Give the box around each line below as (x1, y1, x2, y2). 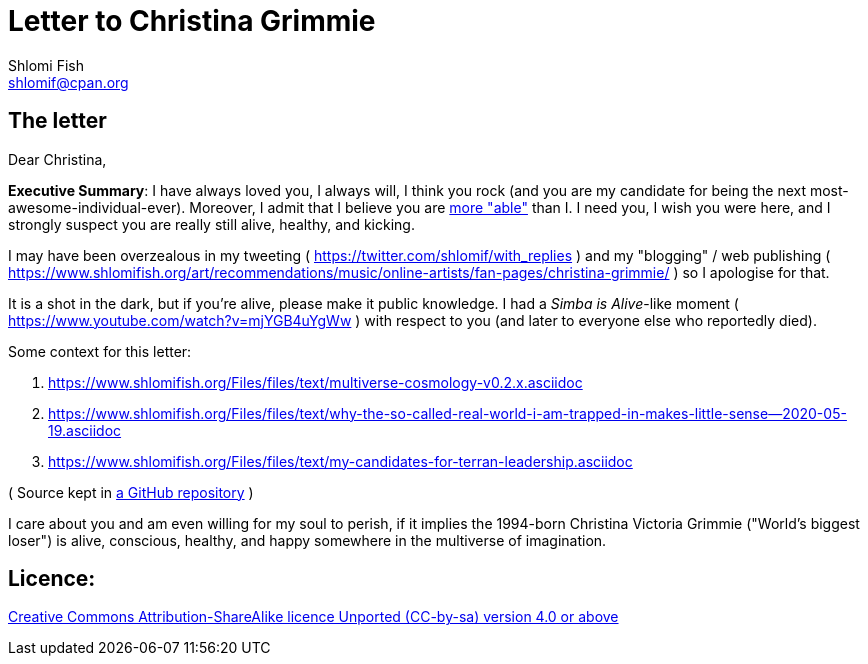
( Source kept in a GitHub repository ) (8, 483, 254, 501)
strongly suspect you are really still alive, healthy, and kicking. (8, 215, 415, 233)
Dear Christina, (8, 150, 107, 168)
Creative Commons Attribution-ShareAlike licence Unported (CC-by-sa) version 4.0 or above (8, 608, 619, 626)
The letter (8, 108, 107, 134)
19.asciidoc (48, 421, 122, 439)
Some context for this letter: (8, 342, 192, 360)
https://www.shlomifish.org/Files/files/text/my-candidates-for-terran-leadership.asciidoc (48, 452, 633, 470)
